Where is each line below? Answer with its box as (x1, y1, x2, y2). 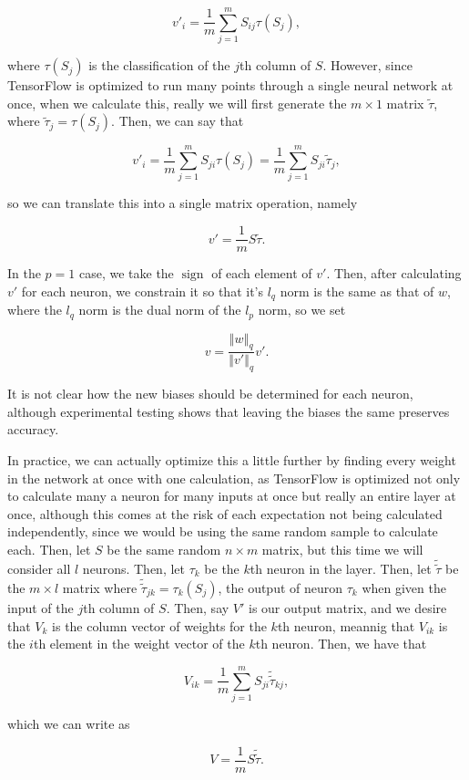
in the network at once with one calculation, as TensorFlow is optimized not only (7, 468, 461, 487)
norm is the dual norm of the (78, 300, 241, 319)
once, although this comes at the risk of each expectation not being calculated (7, 504, 443, 523)
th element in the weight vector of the (33, 634, 245, 653)
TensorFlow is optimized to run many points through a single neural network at (7, 76, 454, 95)
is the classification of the (88, 56, 230, 75)
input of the (7, 598, 74, 618)
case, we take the (78, 264, 174, 283)
